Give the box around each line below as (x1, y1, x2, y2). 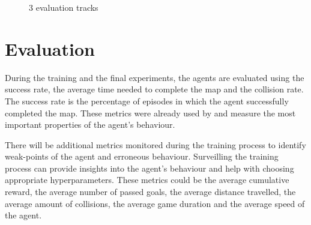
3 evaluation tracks (29, 1, 98, 13)
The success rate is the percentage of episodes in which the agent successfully (5, 94, 289, 107)
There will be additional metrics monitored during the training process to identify (5, 138, 306, 151)
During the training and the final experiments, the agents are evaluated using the (5, 71, 304, 83)
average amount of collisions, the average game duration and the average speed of (5, 197, 305, 209)
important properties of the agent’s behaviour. (5, 118, 175, 131)
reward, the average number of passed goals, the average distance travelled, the (5, 185, 296, 198)
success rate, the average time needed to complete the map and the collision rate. (5, 83, 304, 95)
